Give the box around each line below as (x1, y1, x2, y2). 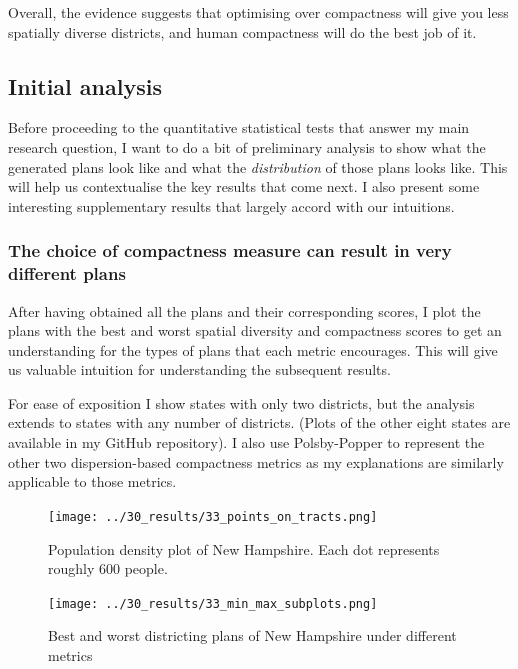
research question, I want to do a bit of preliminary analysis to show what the (8, 136, 486, 157)
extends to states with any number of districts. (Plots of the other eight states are (8, 412, 511, 433)
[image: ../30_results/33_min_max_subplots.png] (48, 596, 378, 611)
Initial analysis (8, 70, 162, 101)
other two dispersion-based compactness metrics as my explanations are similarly (8, 451, 504, 472)
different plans (8, 261, 126, 286)
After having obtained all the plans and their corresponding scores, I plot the (8, 300, 481, 321)
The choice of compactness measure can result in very (8, 238, 452, 263)
